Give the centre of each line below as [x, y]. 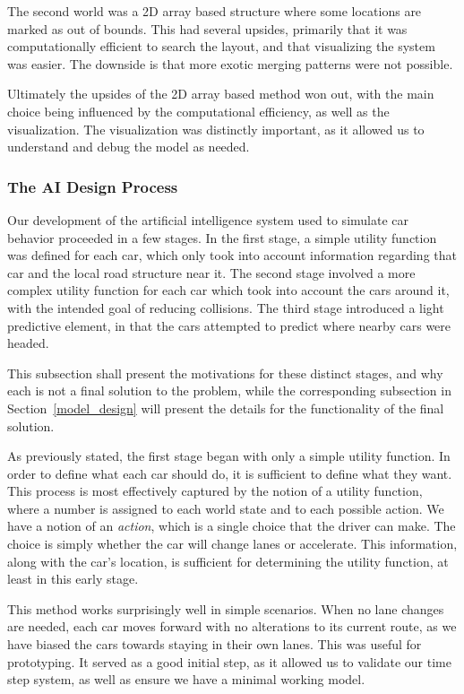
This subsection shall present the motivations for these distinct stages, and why [225, 373]
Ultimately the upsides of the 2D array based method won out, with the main [221, 94]
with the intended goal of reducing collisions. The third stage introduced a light [226, 307]
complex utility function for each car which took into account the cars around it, [228, 290]
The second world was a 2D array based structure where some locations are [215, 11]
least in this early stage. [73, 579]
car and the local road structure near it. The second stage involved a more [211, 272]
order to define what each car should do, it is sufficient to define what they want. [230, 473]
